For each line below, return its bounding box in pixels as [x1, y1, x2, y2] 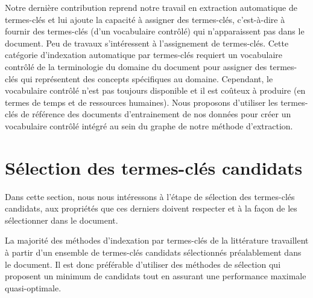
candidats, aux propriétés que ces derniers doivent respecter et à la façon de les [5, 202, 297, 215]
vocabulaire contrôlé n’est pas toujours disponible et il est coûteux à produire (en [5, 84, 306, 97]
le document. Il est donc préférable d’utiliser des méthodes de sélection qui [5, 258, 281, 270]
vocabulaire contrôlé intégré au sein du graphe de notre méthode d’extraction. [5, 119, 293, 132]
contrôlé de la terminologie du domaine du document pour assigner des [5, 60, 267, 73]
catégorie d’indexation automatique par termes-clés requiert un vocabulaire [5, 48, 283, 61]
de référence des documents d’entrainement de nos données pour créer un [21, 108, 291, 120]
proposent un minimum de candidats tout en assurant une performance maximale [5, 270, 306, 282]
